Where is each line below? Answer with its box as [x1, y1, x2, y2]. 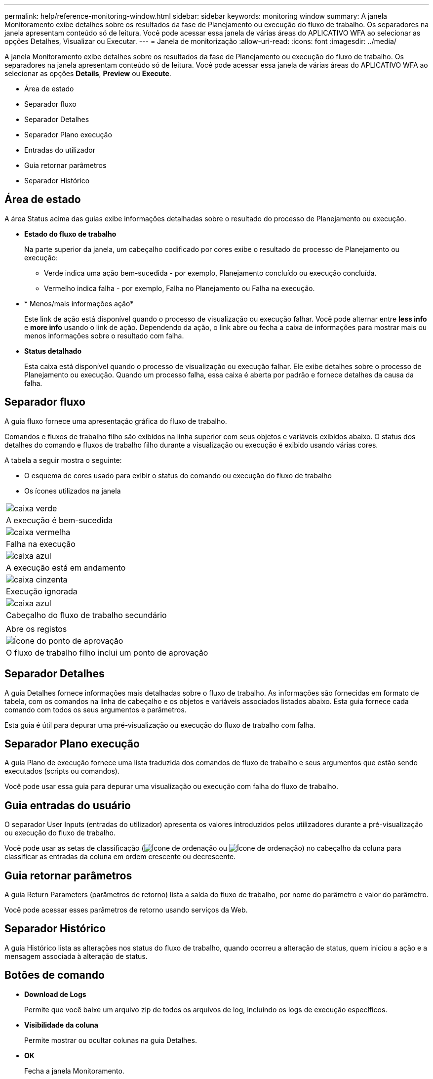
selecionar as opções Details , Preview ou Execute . [4, 69, 171, 78]
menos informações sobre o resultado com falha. [24, 331, 184, 340]
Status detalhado [24, 346, 82, 355]
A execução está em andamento [6, 562, 126, 573]
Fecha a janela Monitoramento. [24, 1066, 124, 1075]
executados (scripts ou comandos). [4, 767, 119, 776]
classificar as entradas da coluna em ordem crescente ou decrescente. [4, 852, 236, 861]
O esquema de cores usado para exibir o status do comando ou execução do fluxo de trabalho [24, 471, 332, 480]
